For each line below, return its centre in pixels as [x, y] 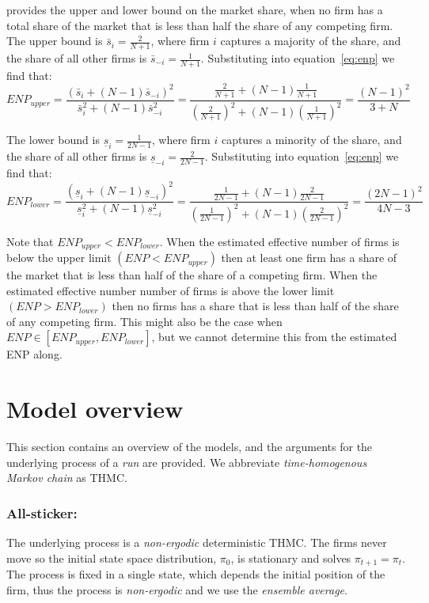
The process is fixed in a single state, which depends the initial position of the [196, 574]
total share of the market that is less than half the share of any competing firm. [200, 25]
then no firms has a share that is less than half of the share [255, 306]
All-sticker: [42, 512]
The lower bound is [53, 140]
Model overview [95, 409]
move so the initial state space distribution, [112, 557]
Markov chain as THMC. [67, 478]
